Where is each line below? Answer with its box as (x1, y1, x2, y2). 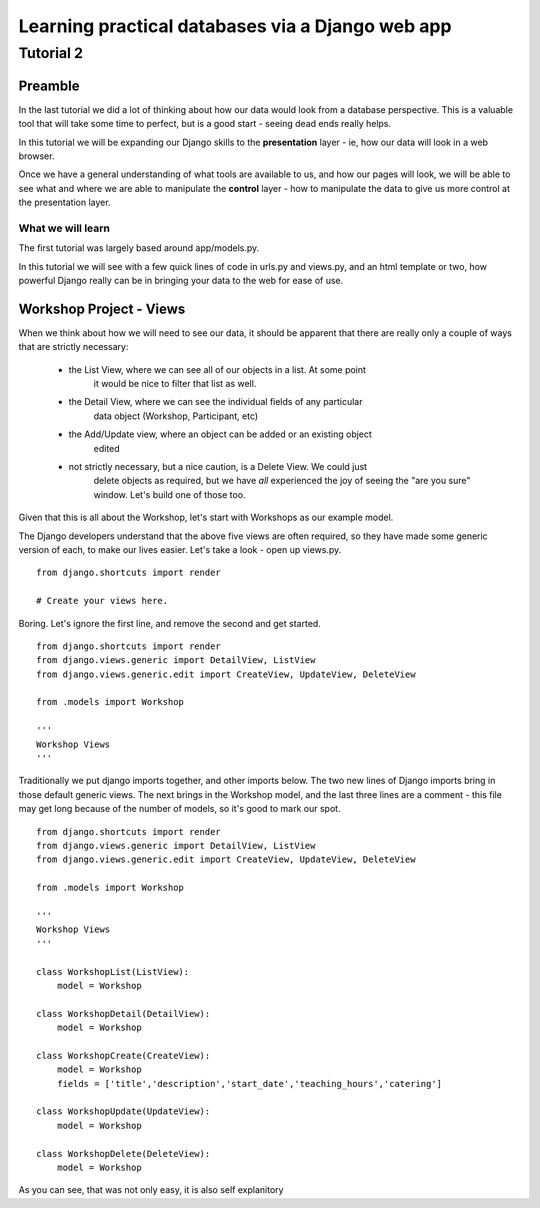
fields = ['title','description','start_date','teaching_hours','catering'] (56, 1078, 443, 1089)
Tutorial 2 (18, 44, 84, 62)
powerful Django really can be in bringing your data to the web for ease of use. (18, 274, 344, 286)
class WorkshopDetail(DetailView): (36, 1008, 211, 1019)
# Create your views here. (36, 595, 169, 607)
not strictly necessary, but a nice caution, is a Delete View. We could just (68, 461, 368, 473)
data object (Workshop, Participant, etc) (93, 410, 259, 422)
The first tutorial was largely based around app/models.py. (18, 242, 260, 254)
